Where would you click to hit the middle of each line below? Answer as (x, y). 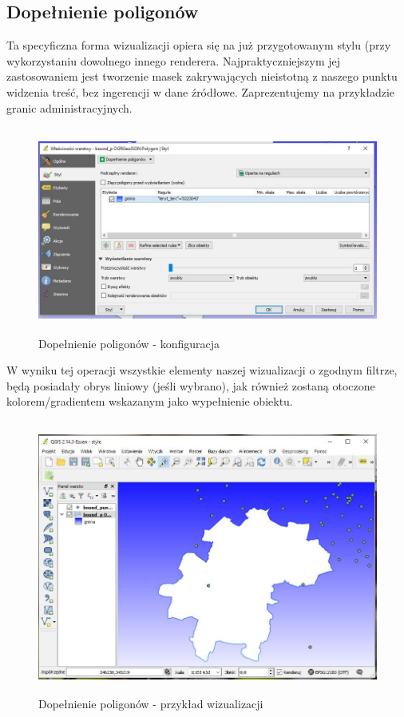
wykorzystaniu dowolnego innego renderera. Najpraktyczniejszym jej (174, 60)
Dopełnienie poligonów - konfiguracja (129, 343)
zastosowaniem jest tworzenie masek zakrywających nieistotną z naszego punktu (202, 76)
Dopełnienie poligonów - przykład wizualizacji (151, 703)
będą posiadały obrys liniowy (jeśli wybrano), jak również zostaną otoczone (191, 385)
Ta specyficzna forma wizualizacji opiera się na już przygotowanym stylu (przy (199, 45)
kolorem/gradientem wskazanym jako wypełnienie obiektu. (150, 401)
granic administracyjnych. (69, 107)
